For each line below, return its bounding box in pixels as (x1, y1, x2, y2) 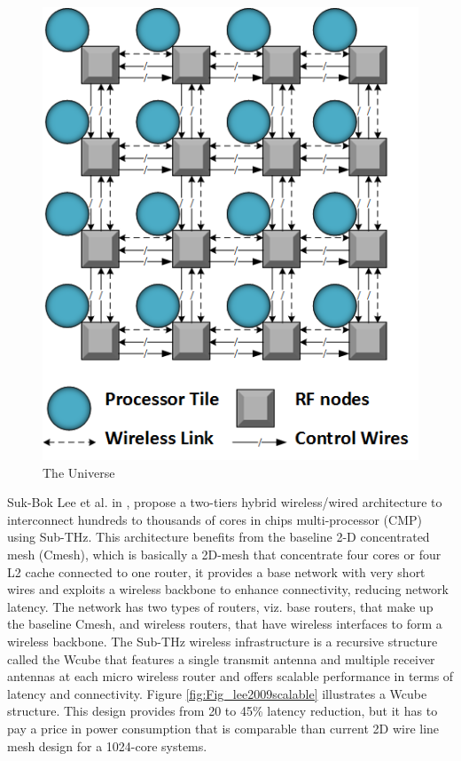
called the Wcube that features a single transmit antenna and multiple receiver (7, 649, 435, 668)
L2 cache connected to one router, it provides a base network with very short (7, 562, 426, 581)
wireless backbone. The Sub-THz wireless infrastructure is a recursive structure (7, 632, 438, 651)
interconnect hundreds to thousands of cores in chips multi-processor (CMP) (7, 510, 422, 528)
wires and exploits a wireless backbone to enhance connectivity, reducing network (7, 580, 449, 598)
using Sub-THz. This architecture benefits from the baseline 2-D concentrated (7, 527, 430, 546)
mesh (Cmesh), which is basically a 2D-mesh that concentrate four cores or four (7, 545, 441, 564)
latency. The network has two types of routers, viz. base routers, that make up (7, 597, 434, 615)
